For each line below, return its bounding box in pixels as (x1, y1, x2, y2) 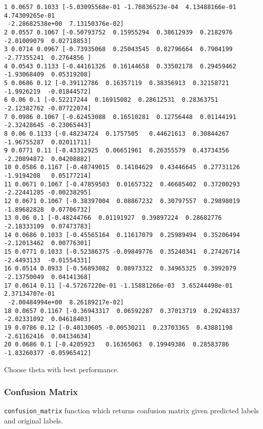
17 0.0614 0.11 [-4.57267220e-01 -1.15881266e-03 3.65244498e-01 (4, 282, 233, 289)
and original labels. (4, 415, 63, 426)
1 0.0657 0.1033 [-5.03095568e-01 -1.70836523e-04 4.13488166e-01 (4, 4, 237, 11)
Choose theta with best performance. (4, 364, 119, 374)
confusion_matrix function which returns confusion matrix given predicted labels (4, 405, 259, 416)
